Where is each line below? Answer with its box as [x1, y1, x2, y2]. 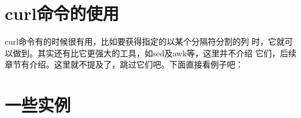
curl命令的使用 [5, 1, 119, 25]
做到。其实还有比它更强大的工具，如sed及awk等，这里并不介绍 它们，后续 [12, 46, 297, 59]
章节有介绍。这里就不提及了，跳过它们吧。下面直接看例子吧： [5, 58, 243, 70]
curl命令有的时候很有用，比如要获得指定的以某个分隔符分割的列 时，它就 [5, 35, 285, 48]
